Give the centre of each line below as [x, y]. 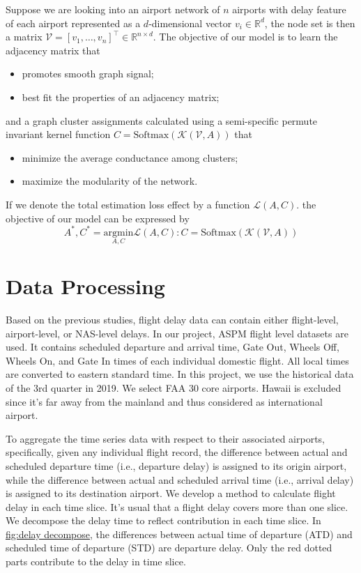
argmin [118, 232]
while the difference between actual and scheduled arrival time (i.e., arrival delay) [180, 479]
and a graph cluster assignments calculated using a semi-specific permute [162, 120]
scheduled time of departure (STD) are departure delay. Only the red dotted [169, 548]
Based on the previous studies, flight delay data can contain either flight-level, [172, 319]
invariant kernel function [58, 134]
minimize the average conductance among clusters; [130, 157]
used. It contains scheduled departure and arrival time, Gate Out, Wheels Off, [172, 347]
